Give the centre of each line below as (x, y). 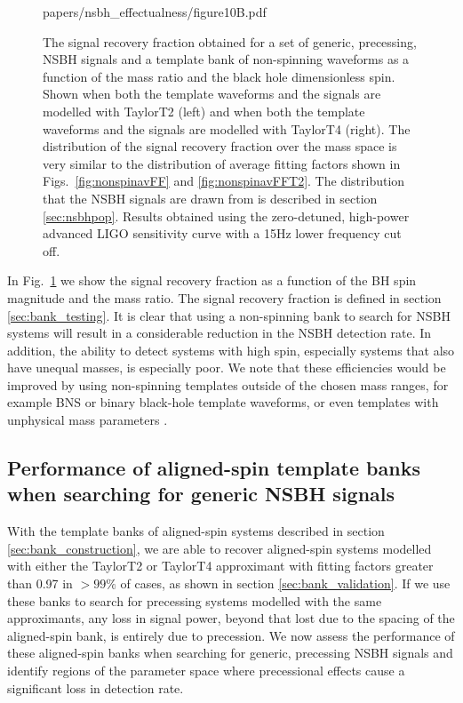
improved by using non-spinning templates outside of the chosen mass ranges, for (228, 384)
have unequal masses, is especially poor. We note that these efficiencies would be (227, 367)
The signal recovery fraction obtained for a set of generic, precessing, (230, 41)
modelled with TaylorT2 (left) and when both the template (204, 111)
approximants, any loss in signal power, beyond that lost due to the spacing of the (231, 618)
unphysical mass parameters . (88, 420)
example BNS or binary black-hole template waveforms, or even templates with (223, 402)
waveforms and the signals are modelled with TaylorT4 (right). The (227, 128)
